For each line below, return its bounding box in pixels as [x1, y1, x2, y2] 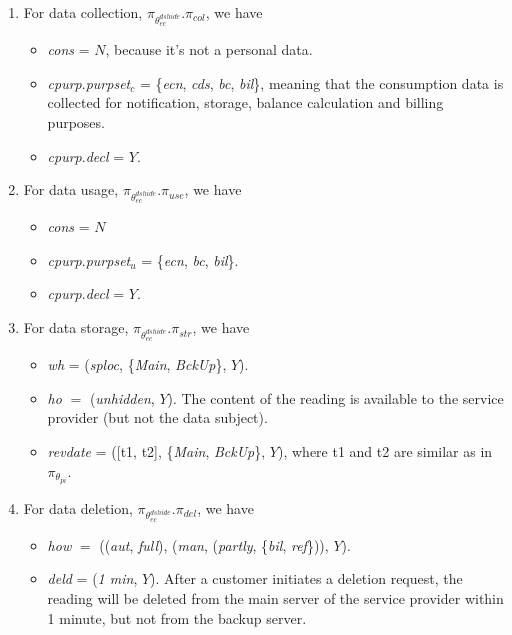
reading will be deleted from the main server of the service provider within [47, 588, 504, 609]
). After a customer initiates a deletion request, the [150, 568, 463, 589]
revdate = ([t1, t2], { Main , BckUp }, [47, 441, 266, 461]
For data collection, [23, 2, 143, 22]
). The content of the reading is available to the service [167, 387, 504, 408]
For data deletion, [23, 497, 133, 518]
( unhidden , [89, 387, 155, 408]
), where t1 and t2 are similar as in [277, 441, 493, 461]
